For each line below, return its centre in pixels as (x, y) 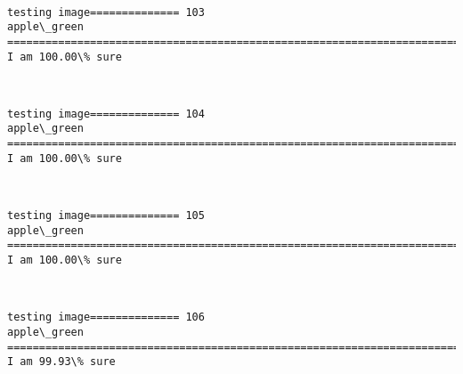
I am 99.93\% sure (61, 362)
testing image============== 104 (106, 114)
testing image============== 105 (106, 216)
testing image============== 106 (106, 317)
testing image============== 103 (106, 12)
